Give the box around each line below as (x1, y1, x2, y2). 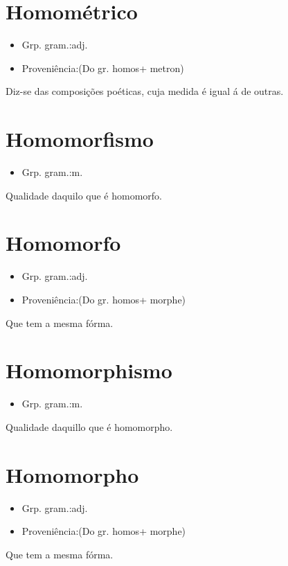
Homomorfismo (6, 125, 154, 153)
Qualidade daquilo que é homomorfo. (6, 188, 163, 202)
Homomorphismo (6, 356, 172, 384)
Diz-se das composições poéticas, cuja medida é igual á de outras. (6, 84, 284, 98)
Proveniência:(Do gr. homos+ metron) (21, 60, 184, 75)
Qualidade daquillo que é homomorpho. (6, 419, 173, 434)
